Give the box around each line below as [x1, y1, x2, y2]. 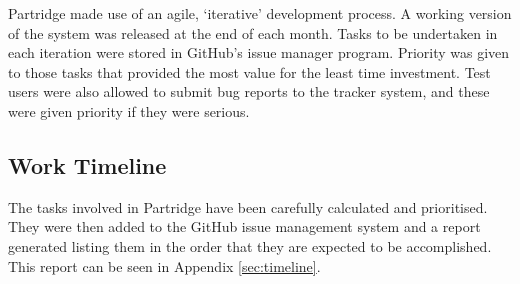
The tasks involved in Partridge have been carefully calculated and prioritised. [8, 196, 488, 217]
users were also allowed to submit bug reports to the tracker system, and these [8, 81, 490, 102]
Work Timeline [8, 149, 167, 180]
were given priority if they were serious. [8, 100, 250, 121]
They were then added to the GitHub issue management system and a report [8, 216, 481, 237]
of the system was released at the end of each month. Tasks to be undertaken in [8, 22, 498, 43]
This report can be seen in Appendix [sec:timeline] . [8, 255, 321, 276]
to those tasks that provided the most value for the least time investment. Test [8, 61, 491, 82]
